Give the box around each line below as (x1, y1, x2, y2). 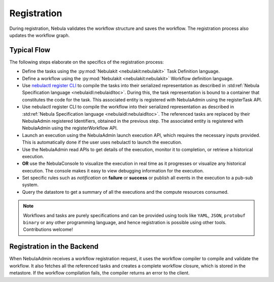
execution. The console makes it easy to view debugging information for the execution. (22, 167, 204, 173)
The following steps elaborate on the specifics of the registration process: (9, 59, 164, 65)
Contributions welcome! (23, 226, 73, 233)
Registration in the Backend (9, 242, 99, 251)
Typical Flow (9, 46, 51, 54)
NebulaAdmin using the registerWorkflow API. (22, 125, 118, 131)
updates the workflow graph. (9, 32, 70, 38)
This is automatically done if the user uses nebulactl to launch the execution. (22, 139, 182, 146)
